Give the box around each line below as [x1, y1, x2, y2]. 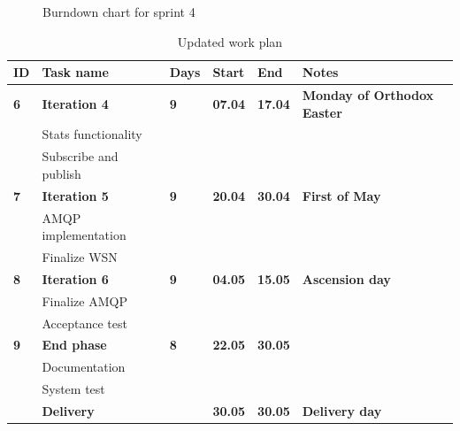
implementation [42, 226, 126, 244]
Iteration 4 [42, 94, 109, 112]
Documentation [42, 358, 126, 376]
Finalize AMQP [42, 291, 127, 310]
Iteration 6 [42, 269, 109, 288]
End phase [42, 335, 107, 354]
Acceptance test [42, 313, 127, 332]
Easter [302, 103, 342, 121]
